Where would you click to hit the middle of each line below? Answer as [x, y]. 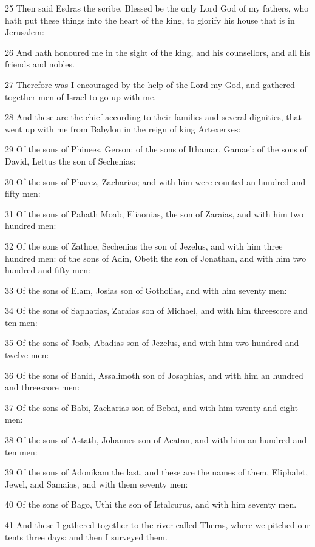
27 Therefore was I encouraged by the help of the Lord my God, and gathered [150, 84]
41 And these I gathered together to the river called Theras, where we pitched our [157, 525]
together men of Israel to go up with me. [81, 96]
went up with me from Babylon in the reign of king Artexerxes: [123, 128]
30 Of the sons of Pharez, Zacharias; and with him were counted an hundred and [155, 181]
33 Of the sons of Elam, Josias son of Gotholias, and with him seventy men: [146, 290]
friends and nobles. [40, 64]
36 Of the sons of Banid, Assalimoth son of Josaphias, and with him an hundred [154, 375]
